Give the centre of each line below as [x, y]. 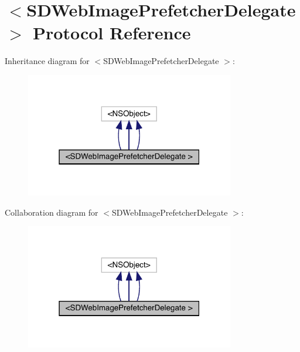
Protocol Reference [112, 33]
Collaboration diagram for [52, 212]
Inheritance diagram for [47, 61]
